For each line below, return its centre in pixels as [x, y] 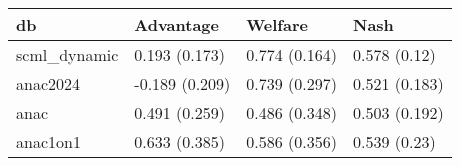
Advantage [177, 24]
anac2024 [48, 83]
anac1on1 [48, 141]
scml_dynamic [67, 54]
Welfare [277, 24]
